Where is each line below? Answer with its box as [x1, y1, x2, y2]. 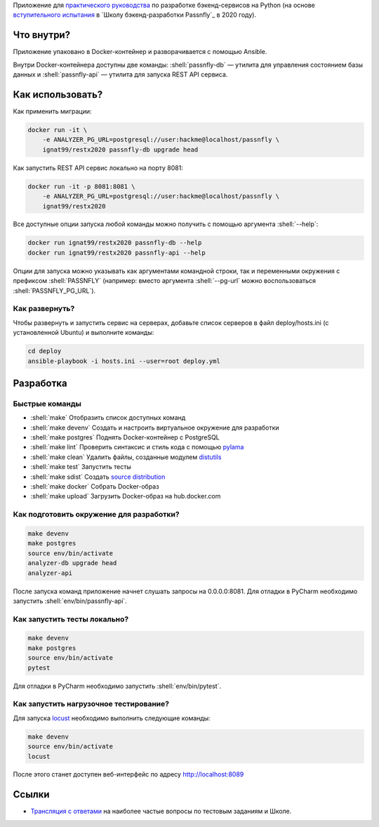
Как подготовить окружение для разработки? [13, 510, 180, 520]
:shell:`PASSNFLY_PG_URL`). [13, 286, 96, 295]
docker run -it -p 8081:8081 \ [27, 183, 136, 190]
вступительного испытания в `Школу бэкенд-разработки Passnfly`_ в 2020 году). [13, 11, 256, 19]
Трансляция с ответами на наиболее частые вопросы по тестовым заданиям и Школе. [30, 807, 292, 816]
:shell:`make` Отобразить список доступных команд [30, 413, 186, 422]
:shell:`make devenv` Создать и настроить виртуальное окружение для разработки [30, 423, 280, 432]
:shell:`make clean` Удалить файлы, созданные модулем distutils [30, 453, 222, 461]
